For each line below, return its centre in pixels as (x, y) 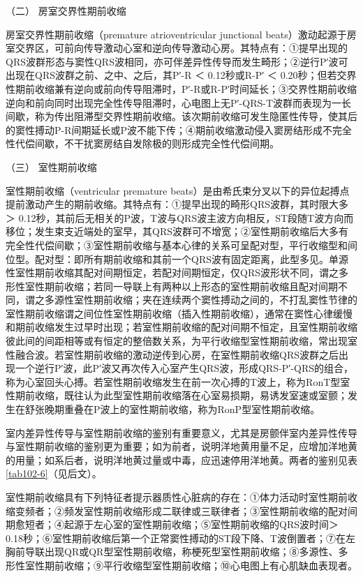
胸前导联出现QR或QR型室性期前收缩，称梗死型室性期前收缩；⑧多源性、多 (177, 552)
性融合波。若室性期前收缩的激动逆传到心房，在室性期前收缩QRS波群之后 (172, 354)
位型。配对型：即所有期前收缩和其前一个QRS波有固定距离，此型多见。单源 (177, 258)
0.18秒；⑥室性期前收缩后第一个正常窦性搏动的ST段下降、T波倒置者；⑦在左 (180, 538)
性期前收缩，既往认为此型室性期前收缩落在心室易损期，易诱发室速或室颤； (177, 395)
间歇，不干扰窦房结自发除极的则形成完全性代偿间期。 (157, 143)
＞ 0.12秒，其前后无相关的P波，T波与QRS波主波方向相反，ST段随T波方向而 (180, 217)
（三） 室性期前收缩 (51, 166)
